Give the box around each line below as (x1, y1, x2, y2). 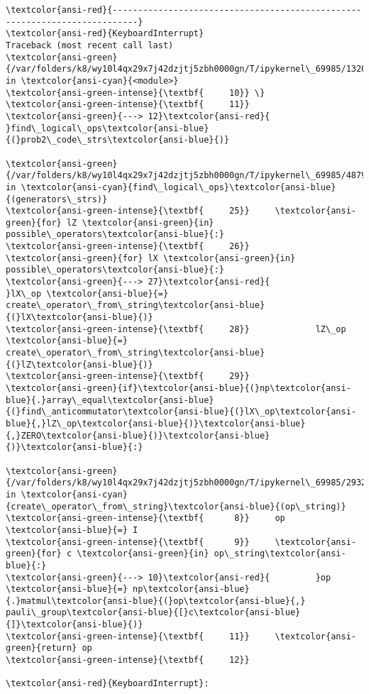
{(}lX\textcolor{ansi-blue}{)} (6, 312, 153, 323)
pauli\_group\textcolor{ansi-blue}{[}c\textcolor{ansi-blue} (6, 607, 301, 618)
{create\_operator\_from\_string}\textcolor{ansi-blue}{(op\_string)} (6, 501, 346, 512)
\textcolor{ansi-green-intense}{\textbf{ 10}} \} (6, 87, 265, 98)
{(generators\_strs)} (6, 194, 108, 204)
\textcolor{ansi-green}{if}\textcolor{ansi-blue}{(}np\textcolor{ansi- (6, 383, 351, 393)
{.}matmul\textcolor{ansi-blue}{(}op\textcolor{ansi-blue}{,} (6, 595, 306, 606)
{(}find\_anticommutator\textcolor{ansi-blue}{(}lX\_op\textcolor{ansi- (6, 407, 356, 417)
